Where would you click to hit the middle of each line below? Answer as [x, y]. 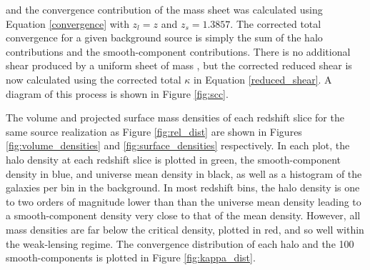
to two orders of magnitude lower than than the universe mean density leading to [184, 201]
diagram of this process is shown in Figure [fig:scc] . [117, 93]
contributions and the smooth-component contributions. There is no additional [178, 51]
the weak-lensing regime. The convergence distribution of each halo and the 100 [180, 243]
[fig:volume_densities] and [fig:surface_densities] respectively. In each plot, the [178, 145]
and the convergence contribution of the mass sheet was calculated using [164, 9]
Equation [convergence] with [67, 23]
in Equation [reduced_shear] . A [262, 79]
